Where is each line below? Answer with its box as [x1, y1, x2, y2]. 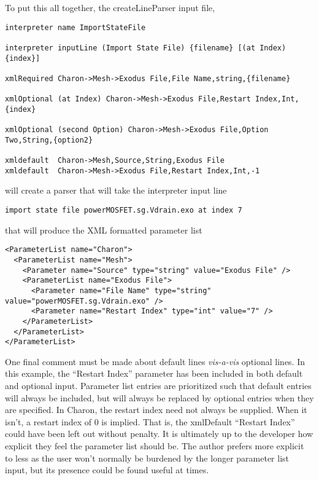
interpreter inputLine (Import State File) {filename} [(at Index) [5, 43, 286, 52]
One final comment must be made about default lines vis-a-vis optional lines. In [5, 355, 306, 368]
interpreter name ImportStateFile [5, 23, 146, 32]
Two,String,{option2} [5, 135, 93, 144]
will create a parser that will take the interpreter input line [5, 184, 227, 197]
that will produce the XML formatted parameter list [5, 223, 202, 236]
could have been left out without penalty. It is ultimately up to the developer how [5, 427, 313, 440]
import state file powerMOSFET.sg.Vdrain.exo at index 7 [5, 206, 242, 215]
